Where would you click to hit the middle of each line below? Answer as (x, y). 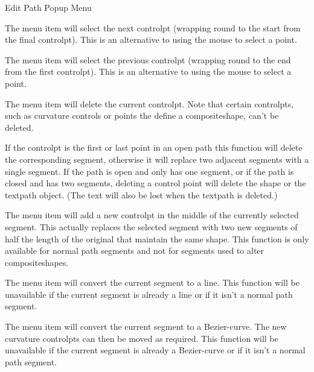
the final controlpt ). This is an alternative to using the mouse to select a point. (151, 39)
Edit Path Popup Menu (48, 7)
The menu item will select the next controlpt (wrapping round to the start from (153, 27)
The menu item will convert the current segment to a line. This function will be (152, 282)
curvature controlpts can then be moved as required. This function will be (142, 338)
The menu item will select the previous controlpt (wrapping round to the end (148, 59)
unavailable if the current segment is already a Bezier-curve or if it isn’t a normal (155, 350)
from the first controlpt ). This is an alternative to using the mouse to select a (148, 71)
